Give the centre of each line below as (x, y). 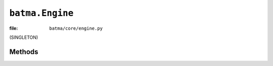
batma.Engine (41, 13)
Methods (24, 52)
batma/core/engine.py (76, 28)
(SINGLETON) (24, 37)
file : (14, 28)
